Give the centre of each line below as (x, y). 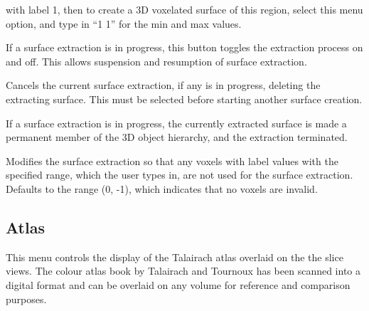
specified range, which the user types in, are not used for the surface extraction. (180, 175)
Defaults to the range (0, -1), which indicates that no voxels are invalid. (162, 188)
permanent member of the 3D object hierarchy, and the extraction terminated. (177, 137)
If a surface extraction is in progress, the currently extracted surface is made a (176, 123)
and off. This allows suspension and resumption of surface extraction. (156, 61)
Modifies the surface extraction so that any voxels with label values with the (172, 160)
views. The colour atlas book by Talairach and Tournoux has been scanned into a (183, 271)
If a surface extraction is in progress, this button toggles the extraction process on (184, 47)
